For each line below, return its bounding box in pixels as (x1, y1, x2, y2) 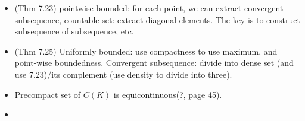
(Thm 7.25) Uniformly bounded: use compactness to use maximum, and (14, 44, 278, 57)
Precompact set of (14, 88, 81, 100)
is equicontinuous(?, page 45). (113, 88, 222, 100)
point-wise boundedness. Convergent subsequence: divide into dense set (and (14, 56, 294, 69)
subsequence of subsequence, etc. (14, 25, 134, 37)
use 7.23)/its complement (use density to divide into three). (14, 68, 232, 80)
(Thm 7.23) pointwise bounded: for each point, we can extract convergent (14, 2, 284, 14)
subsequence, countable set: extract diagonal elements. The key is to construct (14, 13, 301, 26)
